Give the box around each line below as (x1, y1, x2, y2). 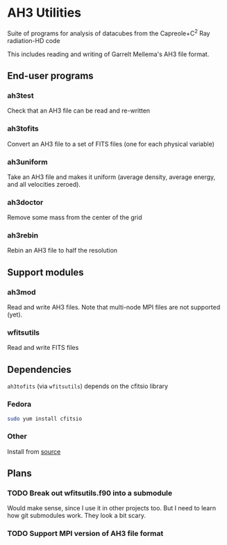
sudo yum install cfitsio (7, 415, 82, 422)
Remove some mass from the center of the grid (7, 213, 142, 221)
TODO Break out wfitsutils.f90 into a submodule (7, 488, 173, 498)
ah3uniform (7, 157, 48, 167)
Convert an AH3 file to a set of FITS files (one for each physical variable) (7, 140, 215, 148)
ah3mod (7, 287, 36, 296)
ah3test (7, 90, 34, 100)
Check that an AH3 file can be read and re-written (7, 106, 151, 115)
